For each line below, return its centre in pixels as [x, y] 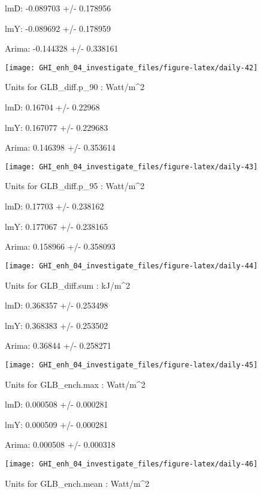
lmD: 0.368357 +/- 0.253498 [57, 305]
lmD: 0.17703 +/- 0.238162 [54, 206]
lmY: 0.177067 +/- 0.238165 [57, 226]
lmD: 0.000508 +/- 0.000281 [57, 404]
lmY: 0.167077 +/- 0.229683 [57, 127]
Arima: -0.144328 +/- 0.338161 [62, 48]
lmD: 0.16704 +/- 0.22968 [52, 107]
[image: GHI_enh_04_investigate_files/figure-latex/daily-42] [131, 68]
